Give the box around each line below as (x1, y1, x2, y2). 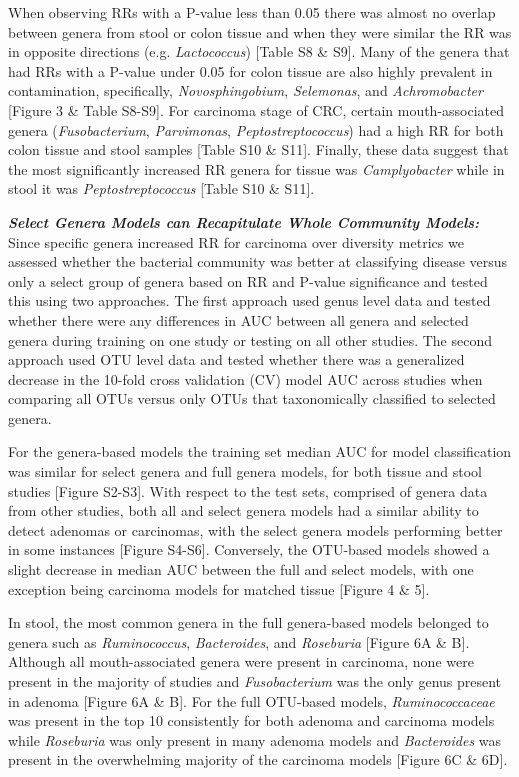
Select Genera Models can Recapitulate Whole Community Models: (8, 211, 480, 232)
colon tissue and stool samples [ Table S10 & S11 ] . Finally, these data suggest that (8, 139, 509, 160)
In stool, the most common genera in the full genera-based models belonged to (8, 612, 489, 633)
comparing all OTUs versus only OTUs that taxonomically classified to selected (8, 388, 496, 409)
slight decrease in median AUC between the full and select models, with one (8, 559, 474, 580)
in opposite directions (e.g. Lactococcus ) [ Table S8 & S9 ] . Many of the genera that (8, 41, 510, 62)
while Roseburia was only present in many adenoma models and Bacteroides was (8, 729, 502, 750)
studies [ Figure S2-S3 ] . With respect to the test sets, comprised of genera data (8, 480, 488, 501)
